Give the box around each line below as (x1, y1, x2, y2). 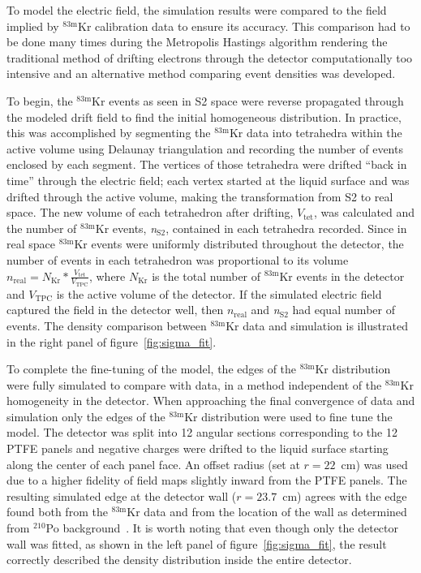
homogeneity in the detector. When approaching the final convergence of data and (6, 392, 415, 409)
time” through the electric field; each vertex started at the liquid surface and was (6, 171, 410, 188)
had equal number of (292, 301, 395, 318)
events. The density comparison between (6, 317, 207, 334)
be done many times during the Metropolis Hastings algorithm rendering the (6, 33, 388, 50)
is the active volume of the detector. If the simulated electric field (56, 285, 382, 302)
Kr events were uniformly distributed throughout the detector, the (74, 235, 404, 252)
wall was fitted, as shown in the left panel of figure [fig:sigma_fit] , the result (6, 535, 387, 552)
